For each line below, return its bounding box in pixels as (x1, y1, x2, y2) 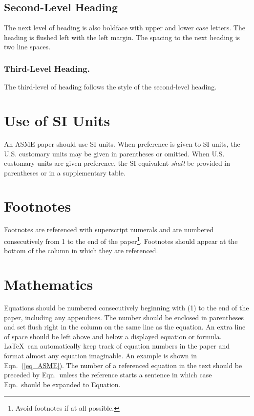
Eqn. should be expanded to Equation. (4, 379, 121, 389)
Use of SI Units (4, 110, 110, 130)
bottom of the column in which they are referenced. (4, 245, 158, 256)
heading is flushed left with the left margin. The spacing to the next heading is (4, 32, 240, 42)
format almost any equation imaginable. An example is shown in (4, 350, 197, 360)
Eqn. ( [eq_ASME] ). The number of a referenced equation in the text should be (4, 360, 242, 370)
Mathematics (4, 274, 93, 294)
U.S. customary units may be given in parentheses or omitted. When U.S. (4, 148, 225, 158)
